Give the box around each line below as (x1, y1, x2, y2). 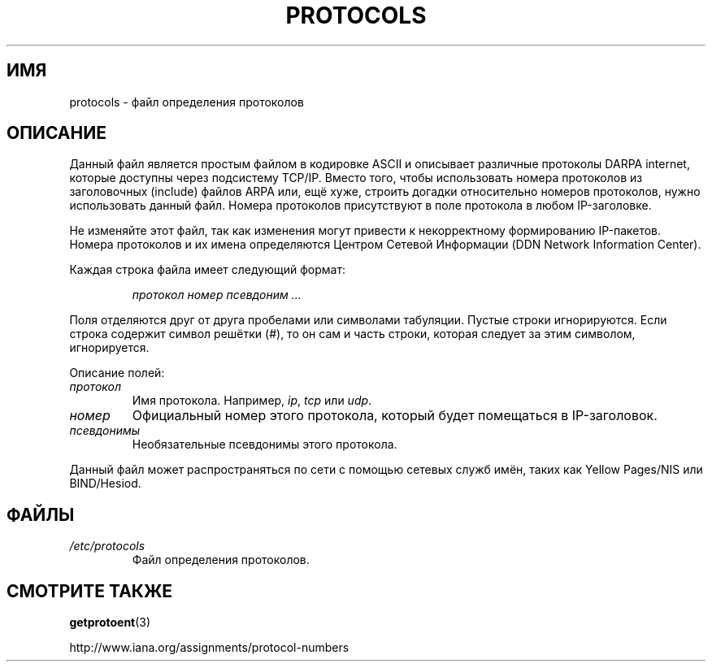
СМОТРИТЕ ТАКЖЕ (7, 580, 173, 601)
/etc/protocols (69, 539, 145, 553)
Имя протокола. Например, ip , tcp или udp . (132, 393, 372, 408)
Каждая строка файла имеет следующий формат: (69, 262, 346, 277)
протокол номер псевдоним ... (132, 288, 302, 302)
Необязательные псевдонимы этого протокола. (132, 437, 397, 452)
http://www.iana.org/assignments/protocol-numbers (69, 640, 349, 655)
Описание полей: (69, 366, 165, 380)
